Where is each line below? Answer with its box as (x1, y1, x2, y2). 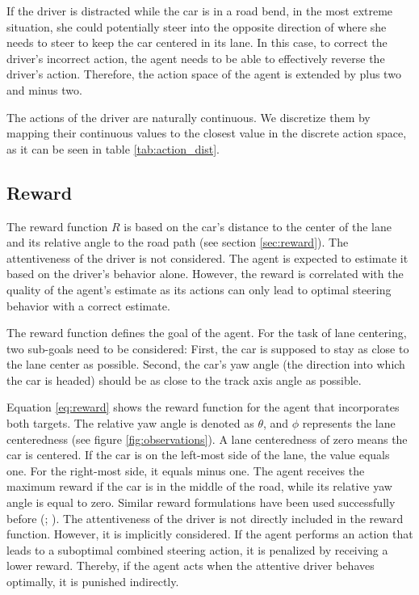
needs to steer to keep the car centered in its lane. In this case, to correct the (6, 34, 388, 51)
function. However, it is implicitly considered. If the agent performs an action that (6, 525, 413, 542)
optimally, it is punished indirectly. (6, 573, 179, 590)
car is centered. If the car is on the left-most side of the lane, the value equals (6, 446, 390, 463)
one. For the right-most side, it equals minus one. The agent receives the (6, 462, 365, 479)
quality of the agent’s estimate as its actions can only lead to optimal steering (6, 281, 392, 297)
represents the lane (302, 415, 396, 432)
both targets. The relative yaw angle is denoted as (6, 415, 254, 432)
